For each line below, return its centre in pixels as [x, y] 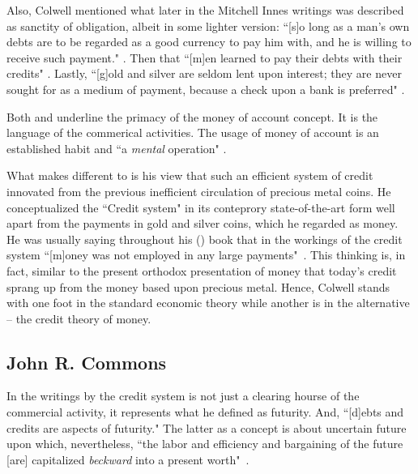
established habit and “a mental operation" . [117, 148]
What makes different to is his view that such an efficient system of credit [190, 175]
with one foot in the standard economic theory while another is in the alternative [208, 303]
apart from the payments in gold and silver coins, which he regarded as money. [203, 223]
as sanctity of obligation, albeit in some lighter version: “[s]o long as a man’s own [208, 26]
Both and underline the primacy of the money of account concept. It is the [192, 116]
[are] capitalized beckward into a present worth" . [128, 459]
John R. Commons [87, 362]
